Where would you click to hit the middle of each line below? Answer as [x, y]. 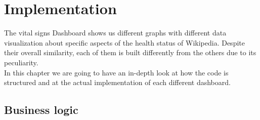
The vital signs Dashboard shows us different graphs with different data [115, 33]
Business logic [41, 110]
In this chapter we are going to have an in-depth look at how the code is [116, 72]
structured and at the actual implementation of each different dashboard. [117, 82]
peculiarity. [21, 62]
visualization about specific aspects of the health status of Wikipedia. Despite [124, 42]
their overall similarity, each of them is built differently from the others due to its [130, 52]
